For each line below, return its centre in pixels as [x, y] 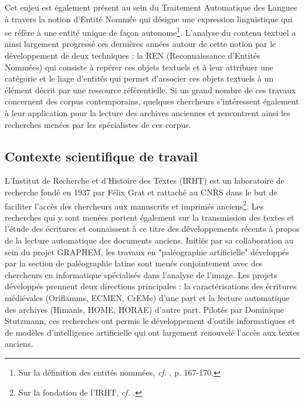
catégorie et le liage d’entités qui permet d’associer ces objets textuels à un [139, 78]
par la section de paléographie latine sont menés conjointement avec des [134, 263]
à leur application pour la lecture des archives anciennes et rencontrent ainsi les [148, 113]
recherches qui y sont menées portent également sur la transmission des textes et [150, 217]
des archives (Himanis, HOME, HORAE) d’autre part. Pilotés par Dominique [144, 309]
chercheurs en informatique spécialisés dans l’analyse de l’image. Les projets [141, 274]
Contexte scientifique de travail [101, 156]
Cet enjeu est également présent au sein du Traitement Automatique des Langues [151, 7]
